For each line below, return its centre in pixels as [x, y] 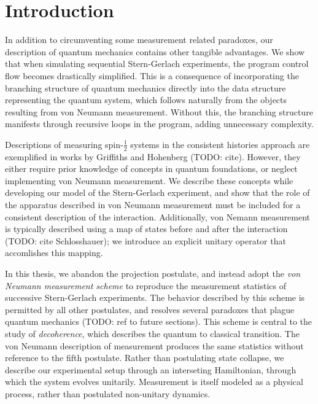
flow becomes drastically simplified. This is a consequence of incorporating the [152, 75]
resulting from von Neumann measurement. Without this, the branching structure [159, 111]
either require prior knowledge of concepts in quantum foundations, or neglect [151, 169]
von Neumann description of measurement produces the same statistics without [154, 345]
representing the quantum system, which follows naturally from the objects [146, 100]
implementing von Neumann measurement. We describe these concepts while [149, 180]
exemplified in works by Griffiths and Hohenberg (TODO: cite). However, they [153, 156]
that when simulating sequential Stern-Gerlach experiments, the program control [157, 64]
